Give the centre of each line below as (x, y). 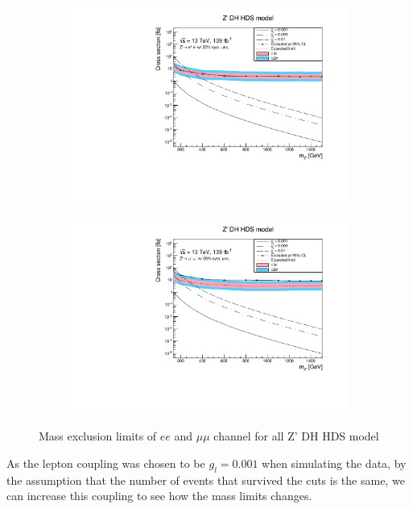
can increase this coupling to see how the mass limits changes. (159, 496)
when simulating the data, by (334, 463)
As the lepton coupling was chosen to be (106, 463)
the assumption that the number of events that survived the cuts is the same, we (206, 480)
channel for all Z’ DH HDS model (296, 436)
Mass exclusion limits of (98, 436)
